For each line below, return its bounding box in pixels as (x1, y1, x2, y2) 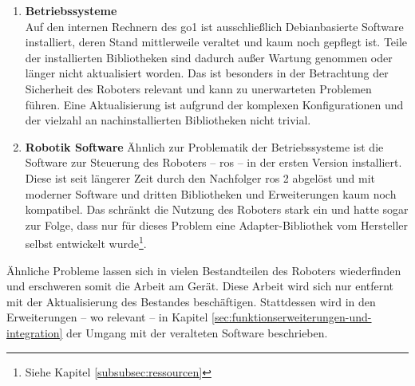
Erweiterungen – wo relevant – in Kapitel (6, 309, 208, 325)
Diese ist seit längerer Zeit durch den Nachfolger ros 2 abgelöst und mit (25, 169, 376, 186)
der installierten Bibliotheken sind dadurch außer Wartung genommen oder (25, 49, 393, 65)
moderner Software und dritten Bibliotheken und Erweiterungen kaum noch (25, 185, 397, 202)
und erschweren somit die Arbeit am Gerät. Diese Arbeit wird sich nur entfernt (6, 278, 394, 294)
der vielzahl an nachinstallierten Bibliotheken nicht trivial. (25, 112, 311, 128)
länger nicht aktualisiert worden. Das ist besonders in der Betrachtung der (25, 65, 389, 81)
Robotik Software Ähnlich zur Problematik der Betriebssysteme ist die (25, 138, 384, 155)
